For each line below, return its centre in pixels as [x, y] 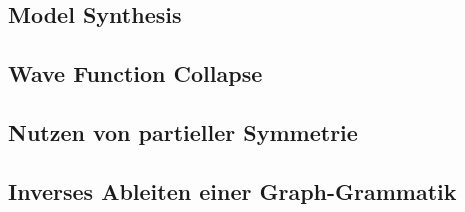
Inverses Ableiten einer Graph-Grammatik [232, 190]
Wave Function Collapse [135, 73]
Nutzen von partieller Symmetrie [183, 131]
